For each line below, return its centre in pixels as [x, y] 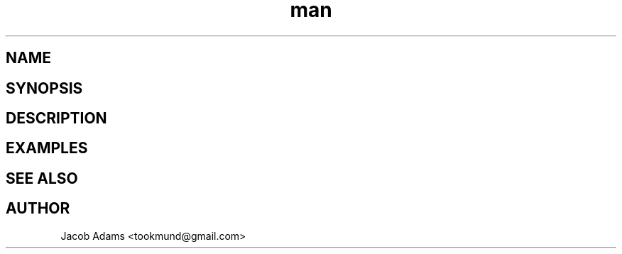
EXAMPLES [47, 148]
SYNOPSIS [44, 88]
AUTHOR [38, 209]
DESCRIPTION [56, 118]
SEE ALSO [42, 178]
